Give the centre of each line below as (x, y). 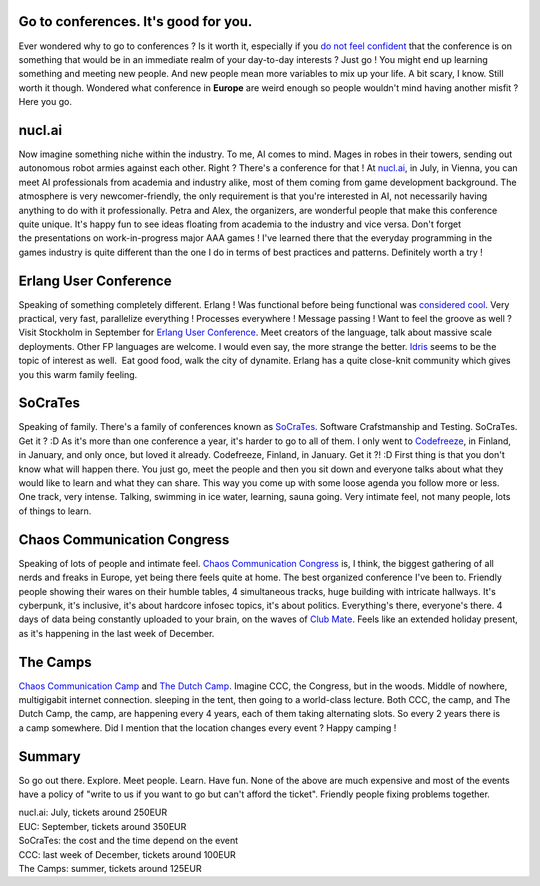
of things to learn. (55, 511)
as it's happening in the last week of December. (116, 633)
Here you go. (45, 102)
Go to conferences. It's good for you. (135, 21)
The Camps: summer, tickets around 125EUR (110, 869)
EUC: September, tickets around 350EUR (102, 826)
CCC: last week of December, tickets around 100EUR (127, 854)
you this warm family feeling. (78, 374)
